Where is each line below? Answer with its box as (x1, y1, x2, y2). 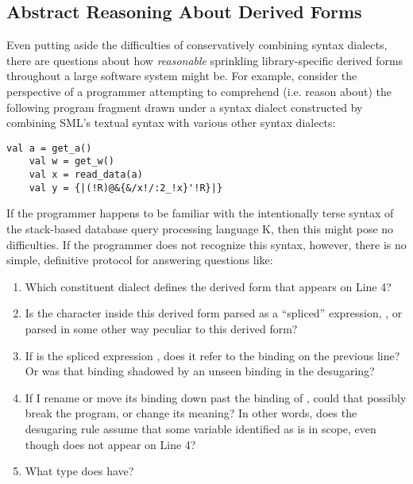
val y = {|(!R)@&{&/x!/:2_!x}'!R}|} (29, 182, 223, 194)
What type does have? (25, 463, 134, 479)
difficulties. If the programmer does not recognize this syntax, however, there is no (6, 236, 407, 252)
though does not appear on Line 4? (25, 436, 196, 452)
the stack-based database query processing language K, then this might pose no (6, 220, 394, 236)
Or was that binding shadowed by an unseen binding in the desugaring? (25, 363, 375, 379)
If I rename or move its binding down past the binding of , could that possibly (25, 389, 407, 405)
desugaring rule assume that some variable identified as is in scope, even (25, 420, 376, 436)
